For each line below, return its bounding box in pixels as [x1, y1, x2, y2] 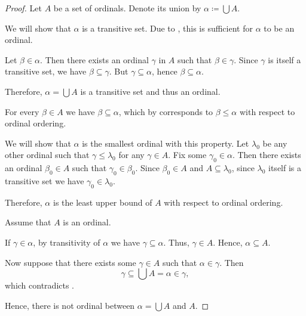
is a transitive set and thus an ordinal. [80, 85, 221, 97]
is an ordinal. [63, 216, 111, 228]
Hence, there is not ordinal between [5, 299, 135, 311]
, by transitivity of [33, 236, 100, 248]
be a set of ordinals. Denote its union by [53, 2, 201, 14]
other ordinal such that [5, 148, 90, 161]
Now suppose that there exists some [5, 256, 136, 268]
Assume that [5, 216, 51, 228]
